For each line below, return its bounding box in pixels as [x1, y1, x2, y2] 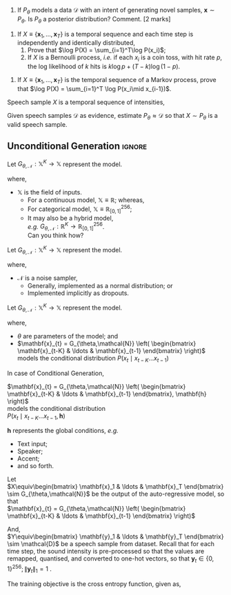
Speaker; [17, 447, 43, 456]
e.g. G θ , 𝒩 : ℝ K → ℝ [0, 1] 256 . [27, 221, 105, 232]
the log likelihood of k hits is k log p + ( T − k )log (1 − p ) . [27, 62, 181, 71]
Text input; [17, 440, 48, 448]
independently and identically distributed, [17, 39, 136, 47]
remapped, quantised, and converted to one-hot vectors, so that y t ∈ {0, [7, 554, 214, 565]
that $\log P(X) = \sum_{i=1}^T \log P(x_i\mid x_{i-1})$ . [17, 84, 172, 92]
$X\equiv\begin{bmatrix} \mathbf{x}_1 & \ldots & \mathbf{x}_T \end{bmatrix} [7, 483, 224, 491]
